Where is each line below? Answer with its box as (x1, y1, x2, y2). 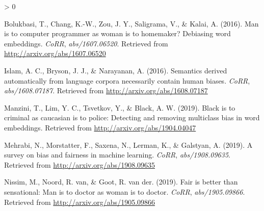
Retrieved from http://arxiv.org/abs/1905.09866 (4, 196, 155, 207)
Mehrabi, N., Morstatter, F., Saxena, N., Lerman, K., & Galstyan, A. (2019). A (4, 139, 253, 150)
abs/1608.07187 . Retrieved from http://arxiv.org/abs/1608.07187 (4, 85, 208, 96)
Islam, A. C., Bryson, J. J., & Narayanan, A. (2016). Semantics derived (4, 65, 227, 75)
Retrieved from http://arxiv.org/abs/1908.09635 (4, 159, 155, 170)
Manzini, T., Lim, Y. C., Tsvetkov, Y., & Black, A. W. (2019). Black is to (4, 102, 235, 113)
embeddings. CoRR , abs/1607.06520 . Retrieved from (4, 38, 168, 48)
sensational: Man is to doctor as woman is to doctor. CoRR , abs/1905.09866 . (4, 186, 245, 197)
